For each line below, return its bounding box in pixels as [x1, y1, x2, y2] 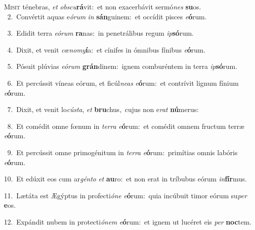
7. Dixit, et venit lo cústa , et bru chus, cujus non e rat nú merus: [7, 104, 199, 115]
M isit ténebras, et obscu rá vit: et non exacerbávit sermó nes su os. [4, 1, 201, 11]
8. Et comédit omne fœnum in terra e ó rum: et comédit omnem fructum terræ [7, 120, 245, 131]
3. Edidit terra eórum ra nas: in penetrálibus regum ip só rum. [7, 28, 194, 38]
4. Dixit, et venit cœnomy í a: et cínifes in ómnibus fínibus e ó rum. [7, 44, 206, 55]
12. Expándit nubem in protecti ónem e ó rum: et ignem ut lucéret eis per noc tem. [4, 216, 252, 227]
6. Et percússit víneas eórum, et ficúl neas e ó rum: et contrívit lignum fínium [7, 77, 239, 88]
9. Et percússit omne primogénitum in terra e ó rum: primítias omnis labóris [7, 147, 238, 157]
